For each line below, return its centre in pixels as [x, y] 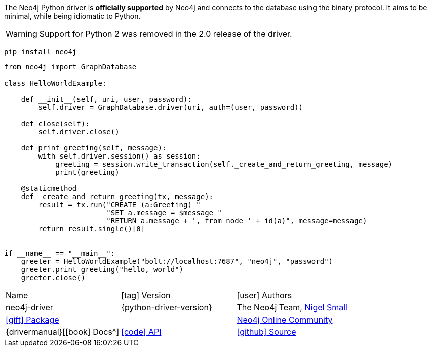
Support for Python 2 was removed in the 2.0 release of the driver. [166, 34]
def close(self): [55, 124]
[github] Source [266, 332]
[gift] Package [32, 320]
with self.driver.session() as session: [119, 156]
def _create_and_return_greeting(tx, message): [117, 197]
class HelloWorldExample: [55, 83]
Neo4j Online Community [285, 320]
